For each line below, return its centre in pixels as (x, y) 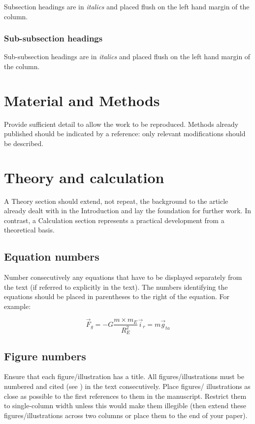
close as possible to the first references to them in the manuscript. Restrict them (125, 396)
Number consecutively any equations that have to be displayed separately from (123, 277)
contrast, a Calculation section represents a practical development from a (114, 220)
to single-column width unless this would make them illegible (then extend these (125, 405)
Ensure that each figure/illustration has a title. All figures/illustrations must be (124, 376)
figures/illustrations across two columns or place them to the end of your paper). (126, 415)
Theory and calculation (84, 177)
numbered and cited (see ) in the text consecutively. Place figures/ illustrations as (127, 386)
